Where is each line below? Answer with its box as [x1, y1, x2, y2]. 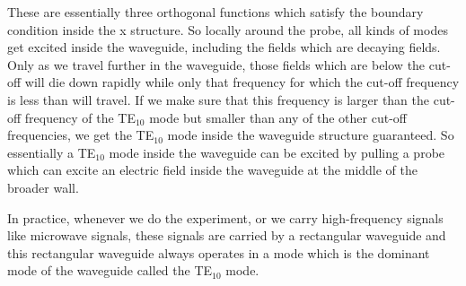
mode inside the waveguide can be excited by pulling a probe [109, 143, 445, 161]
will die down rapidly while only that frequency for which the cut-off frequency [24, 73, 460, 91]
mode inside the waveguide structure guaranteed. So [167, 126, 454, 144]
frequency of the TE [24, 108, 136, 126]
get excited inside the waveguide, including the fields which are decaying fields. [7, 38, 441, 56]
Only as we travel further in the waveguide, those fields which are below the [7, 55, 426, 74]
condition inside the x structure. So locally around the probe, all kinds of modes [7, 20, 448, 39]
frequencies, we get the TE [7, 126, 154, 144]
